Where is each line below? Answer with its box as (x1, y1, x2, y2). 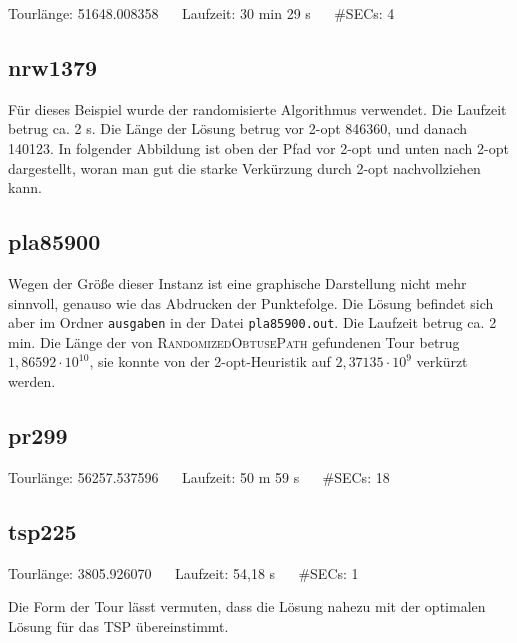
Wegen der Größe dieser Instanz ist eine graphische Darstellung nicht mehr (8, 272, 467, 293)
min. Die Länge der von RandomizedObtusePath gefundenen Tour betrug (8, 331, 460, 352)
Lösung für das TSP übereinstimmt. (8, 615, 229, 636)
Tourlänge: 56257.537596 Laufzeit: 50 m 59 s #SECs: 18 (8, 466, 390, 487)
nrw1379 (8, 51, 98, 82)
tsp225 (8, 515, 77, 546)
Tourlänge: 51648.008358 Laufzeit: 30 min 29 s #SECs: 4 (8, 3, 395, 23)
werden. (8, 371, 56, 391)
